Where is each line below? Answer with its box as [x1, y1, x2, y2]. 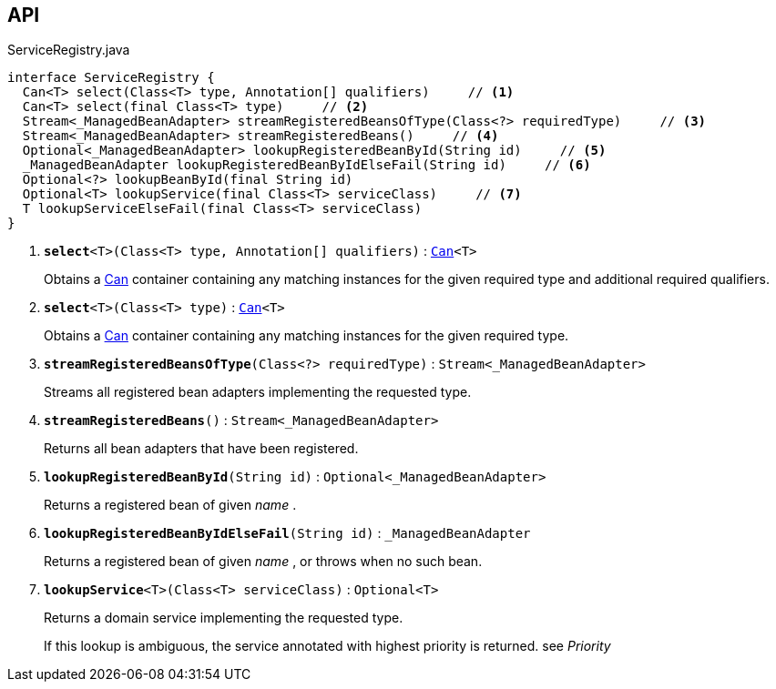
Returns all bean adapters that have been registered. [44, 441, 359, 457]
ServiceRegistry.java [7, 42, 130, 58]
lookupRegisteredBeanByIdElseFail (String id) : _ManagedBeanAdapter [44, 525, 531, 542]
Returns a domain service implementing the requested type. [44, 610, 403, 626]
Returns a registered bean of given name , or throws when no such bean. [44, 553, 483, 570]
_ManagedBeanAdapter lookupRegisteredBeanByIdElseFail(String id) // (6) [22, 157, 591, 173]
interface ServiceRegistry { [7, 70, 215, 86]
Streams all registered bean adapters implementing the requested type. [44, 384, 472, 400]
